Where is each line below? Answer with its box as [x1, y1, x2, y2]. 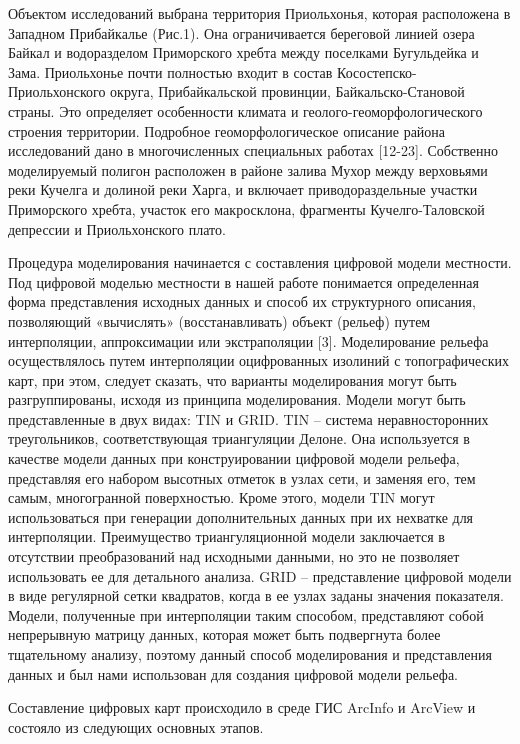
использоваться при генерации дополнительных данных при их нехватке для [8, 506, 474, 527]
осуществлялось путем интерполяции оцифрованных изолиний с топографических [8, 350, 510, 371]
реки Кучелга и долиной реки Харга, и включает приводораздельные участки [8, 179, 478, 200]
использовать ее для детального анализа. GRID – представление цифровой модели [8, 565, 512, 586]
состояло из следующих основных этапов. [8, 716, 264, 737]
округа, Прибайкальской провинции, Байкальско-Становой [110, 81, 465, 102]
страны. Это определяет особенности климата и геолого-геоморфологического [8, 100, 483, 121]
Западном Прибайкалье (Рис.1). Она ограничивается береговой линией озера [8, 22, 475, 43]
